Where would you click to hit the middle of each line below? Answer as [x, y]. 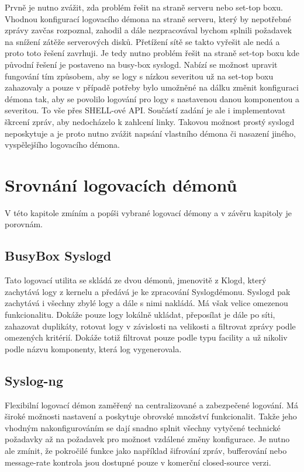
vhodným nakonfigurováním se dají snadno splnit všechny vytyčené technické [143, 427]
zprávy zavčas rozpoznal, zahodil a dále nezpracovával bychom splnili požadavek [148, 30]
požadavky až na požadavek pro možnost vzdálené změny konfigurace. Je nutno [147, 439]
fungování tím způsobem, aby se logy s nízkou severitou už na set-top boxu [139, 76]
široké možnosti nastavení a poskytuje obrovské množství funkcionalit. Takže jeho [151, 416]
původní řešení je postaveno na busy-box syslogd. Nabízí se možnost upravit [141, 64]
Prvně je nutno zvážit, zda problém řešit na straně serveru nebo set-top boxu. [144, 7]
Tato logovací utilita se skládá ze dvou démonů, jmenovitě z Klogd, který [136, 280]
